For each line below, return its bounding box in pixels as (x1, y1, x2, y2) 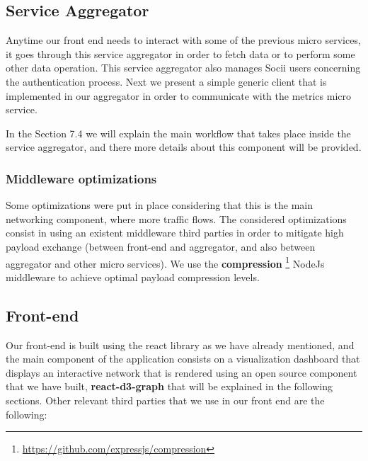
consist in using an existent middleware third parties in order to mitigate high (6, 225, 344, 240)
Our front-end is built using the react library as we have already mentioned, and (6, 337, 355, 352)
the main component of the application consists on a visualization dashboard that (6, 351, 360, 366)
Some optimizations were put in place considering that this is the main (6, 198, 313, 212)
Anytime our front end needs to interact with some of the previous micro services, (6, 33, 361, 47)
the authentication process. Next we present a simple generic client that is (6, 74, 327, 89)
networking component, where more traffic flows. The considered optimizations (6, 211, 347, 226)
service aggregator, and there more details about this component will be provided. (6, 140, 362, 154)
